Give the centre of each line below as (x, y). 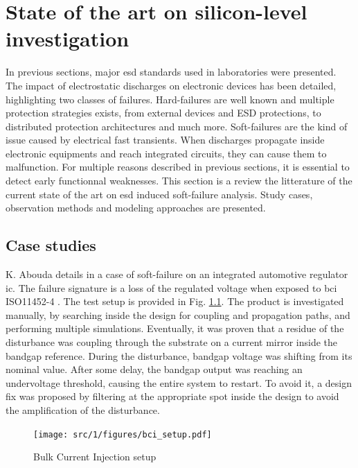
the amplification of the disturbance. (83, 409)
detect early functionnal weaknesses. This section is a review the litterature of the (179, 181)
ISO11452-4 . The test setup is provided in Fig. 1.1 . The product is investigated (175, 301)
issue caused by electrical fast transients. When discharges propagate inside (165, 140)
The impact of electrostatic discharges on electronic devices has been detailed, (171, 85)
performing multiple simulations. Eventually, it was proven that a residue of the (175, 328)
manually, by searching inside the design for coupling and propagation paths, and (178, 314)
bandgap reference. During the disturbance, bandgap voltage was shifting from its (179, 355)
